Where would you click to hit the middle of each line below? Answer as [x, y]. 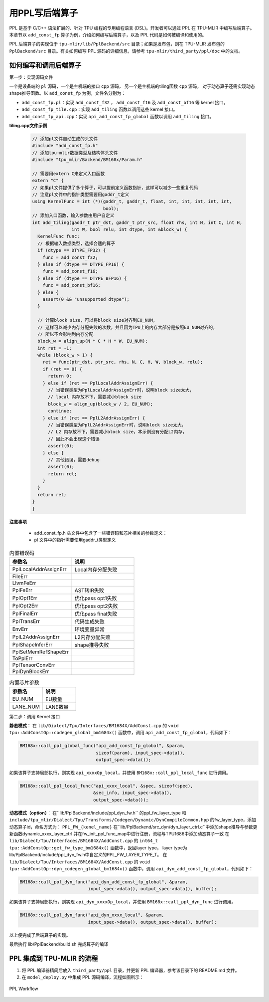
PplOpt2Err [25, 606]
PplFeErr [22, 590]
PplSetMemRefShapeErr [41, 652]
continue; [60, 411]
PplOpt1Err [25, 598]
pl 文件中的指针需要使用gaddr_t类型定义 [75, 540]
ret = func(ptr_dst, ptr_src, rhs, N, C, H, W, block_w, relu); [123, 362]
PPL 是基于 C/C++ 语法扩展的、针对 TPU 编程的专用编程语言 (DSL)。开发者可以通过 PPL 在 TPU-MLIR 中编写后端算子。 [132, 28]
